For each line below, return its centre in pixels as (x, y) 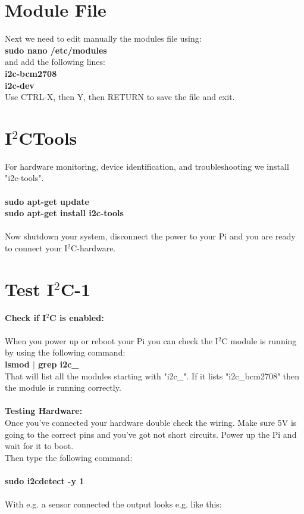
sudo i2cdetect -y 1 (45, 481)
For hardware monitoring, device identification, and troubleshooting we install (147, 166)
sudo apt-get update (47, 201)
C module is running (259, 340)
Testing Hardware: (44, 411)
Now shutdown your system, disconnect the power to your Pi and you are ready (150, 236)
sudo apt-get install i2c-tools (64, 213)
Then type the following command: (69, 457)
